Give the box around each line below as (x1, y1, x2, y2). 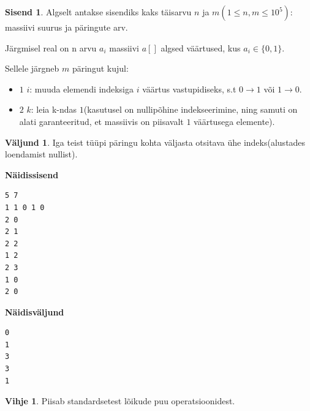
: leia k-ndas (31, 103, 77, 116)
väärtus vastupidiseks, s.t (142, 82, 236, 95)
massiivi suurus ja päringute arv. (5, 21, 128, 33)
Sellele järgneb (5, 62, 59, 75)
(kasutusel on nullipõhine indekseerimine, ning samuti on (83, 103, 298, 116)
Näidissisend (5, 168, 59, 181)
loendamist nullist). (5, 148, 78, 160)
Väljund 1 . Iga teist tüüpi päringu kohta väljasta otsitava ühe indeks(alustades (5, 135, 306, 148)
